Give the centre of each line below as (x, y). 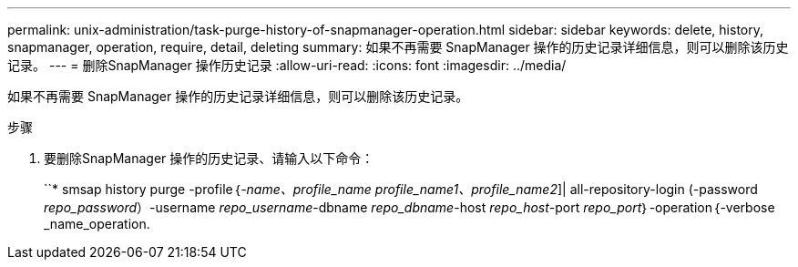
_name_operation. (97, 224)
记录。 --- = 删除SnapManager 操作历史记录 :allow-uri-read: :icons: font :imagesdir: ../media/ (287, 65)
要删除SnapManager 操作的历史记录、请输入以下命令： (209, 158)
